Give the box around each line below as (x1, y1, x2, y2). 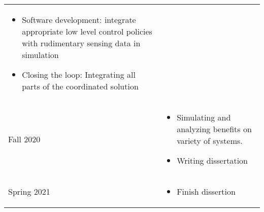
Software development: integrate (22, 14, 136, 25)
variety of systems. (177, 135, 243, 146)
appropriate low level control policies (22, 25, 152, 37)
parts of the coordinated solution (22, 80, 139, 92)
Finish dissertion (177, 186, 236, 197)
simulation (22, 49, 59, 60)
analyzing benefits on (177, 123, 252, 135)
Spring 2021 (8, 186, 50, 197)
